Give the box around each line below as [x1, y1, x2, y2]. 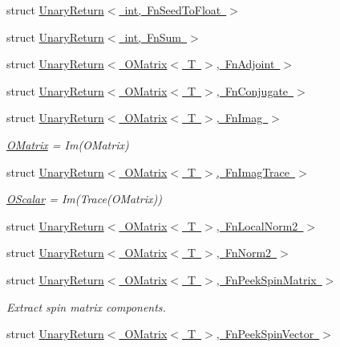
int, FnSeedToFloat [124, 2, 221, 18]
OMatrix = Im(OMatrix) [6, 136, 129, 153]
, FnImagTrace [216, 163, 290, 180]
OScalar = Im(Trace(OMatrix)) [6, 190, 162, 207]
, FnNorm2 [216, 244, 272, 261]
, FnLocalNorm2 [216, 217, 298, 234]
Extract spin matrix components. [6, 298, 166, 315]
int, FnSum [124, 28, 182, 45]
